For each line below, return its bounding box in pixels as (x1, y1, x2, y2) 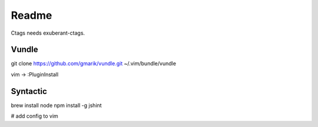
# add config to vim (11, 112, 58, 120)
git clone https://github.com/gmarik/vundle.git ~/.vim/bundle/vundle (11, 60, 177, 67)
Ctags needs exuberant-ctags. (11, 29, 85, 36)
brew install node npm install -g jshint (11, 102, 102, 109)
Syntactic (11, 86, 47, 96)
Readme (11, 9, 52, 22)
